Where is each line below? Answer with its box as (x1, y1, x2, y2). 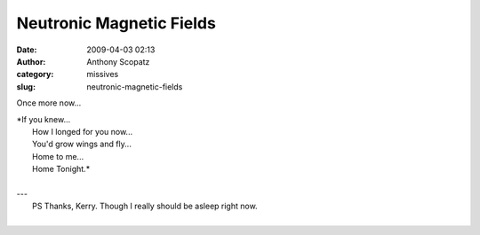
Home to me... (32, 151, 84, 161)
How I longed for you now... (32, 126, 133, 137)
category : (16, 69, 54, 80)
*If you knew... (16, 114, 71, 124)
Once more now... (16, 98, 82, 108)
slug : (16, 81, 36, 92)
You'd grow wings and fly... (32, 138, 132, 150)
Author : (16, 56, 46, 67)
